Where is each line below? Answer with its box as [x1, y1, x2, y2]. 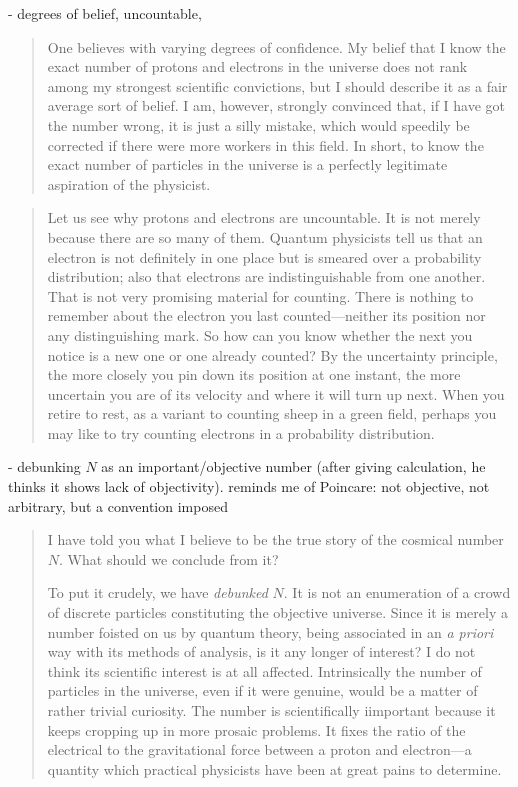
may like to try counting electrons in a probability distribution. [47, 422, 435, 443]
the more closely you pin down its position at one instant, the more [47, 364, 461, 385]
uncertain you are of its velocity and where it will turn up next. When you [47, 383, 505, 404]
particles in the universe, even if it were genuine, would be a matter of [47, 680, 478, 701]
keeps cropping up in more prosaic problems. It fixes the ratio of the [47, 719, 466, 740]
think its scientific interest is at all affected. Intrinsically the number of [47, 660, 482, 681]
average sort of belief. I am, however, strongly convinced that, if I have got [47, 95, 506, 116]
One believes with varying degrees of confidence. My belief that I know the [47, 36, 506, 57]
